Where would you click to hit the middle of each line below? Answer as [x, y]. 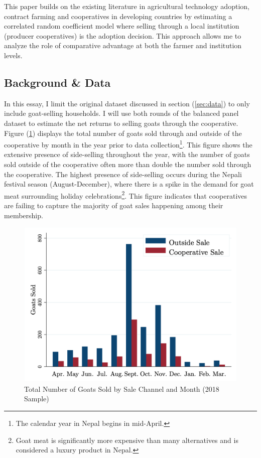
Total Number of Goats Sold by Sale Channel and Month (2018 [122, 389]
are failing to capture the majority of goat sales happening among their [114, 205]
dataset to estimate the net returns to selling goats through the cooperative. [121, 123]
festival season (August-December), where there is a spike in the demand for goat [129, 184]
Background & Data [57, 82]
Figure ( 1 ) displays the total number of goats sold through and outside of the [123, 133]
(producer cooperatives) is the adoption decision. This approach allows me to [123, 35]
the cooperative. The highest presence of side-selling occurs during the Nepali [123, 174]
